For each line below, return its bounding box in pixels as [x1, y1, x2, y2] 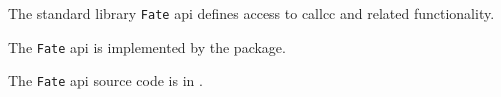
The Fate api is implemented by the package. [8, 36, 286, 57]
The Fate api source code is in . [8, 70, 203, 91]
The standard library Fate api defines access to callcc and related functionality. [8, 3, 495, 23]
